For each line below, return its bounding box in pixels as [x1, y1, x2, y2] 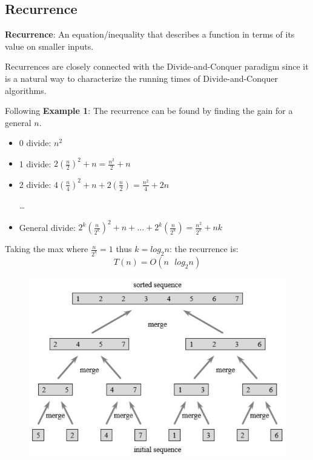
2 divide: [19, 178, 51, 190]
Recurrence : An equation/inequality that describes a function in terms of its [5, 28, 295, 41]
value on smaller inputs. [5, 39, 94, 52]
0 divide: [19, 136, 51, 149]
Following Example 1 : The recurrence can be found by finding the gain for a [5, 104, 293, 117]
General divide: [19, 221, 76, 233]
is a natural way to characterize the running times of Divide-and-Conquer [5, 72, 278, 84]
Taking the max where [5, 242, 88, 255]
